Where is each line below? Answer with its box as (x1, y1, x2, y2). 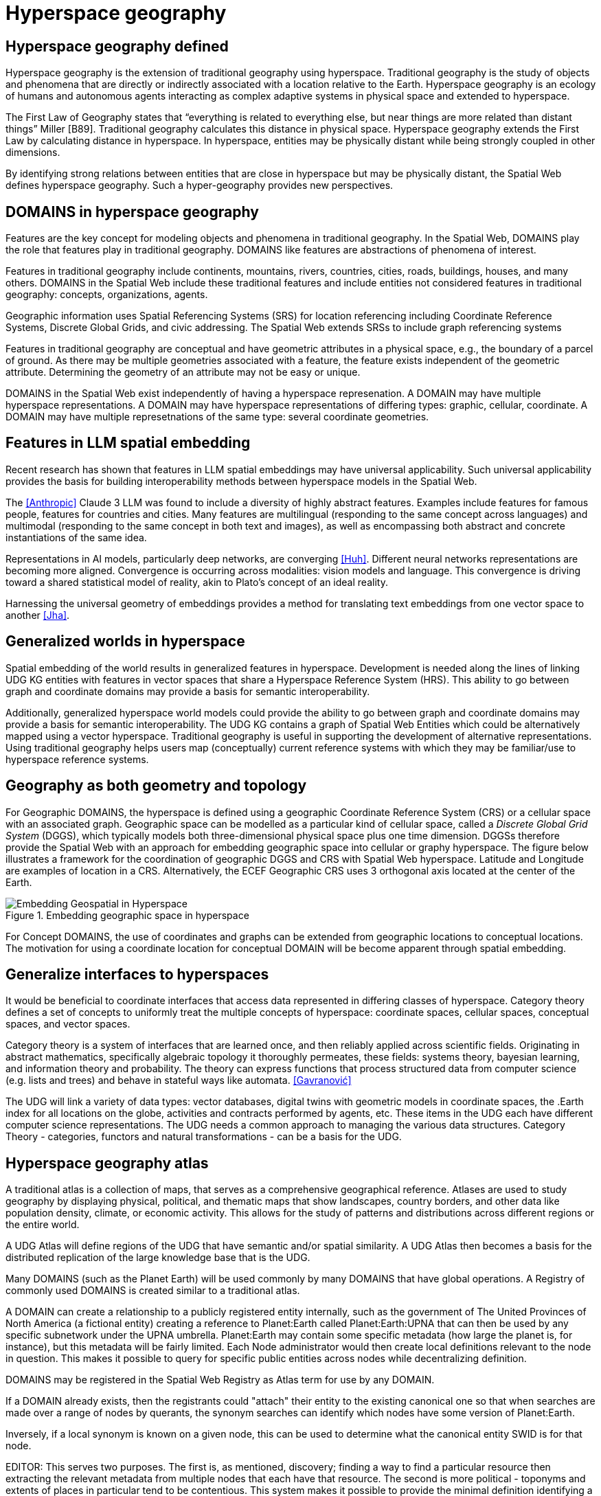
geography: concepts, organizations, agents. (5, 288, 208, 301)
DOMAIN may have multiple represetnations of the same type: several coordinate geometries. (5, 411, 429, 423)
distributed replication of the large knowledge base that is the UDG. (5, 1251, 310, 1264)
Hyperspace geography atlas (5, 1154, 209, 1172)
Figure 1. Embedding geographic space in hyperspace (5, 909, 249, 921)
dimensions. (5, 146, 60, 159)
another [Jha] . (5, 609, 70, 621)
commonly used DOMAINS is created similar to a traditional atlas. (5, 1284, 300, 1297)
